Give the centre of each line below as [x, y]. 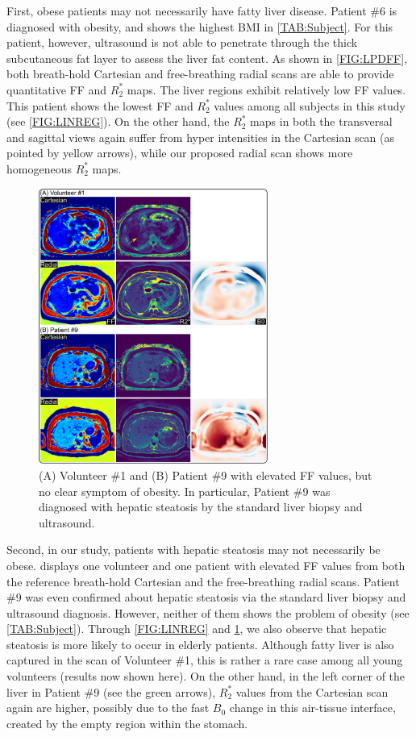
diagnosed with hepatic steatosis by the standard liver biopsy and [201, 507]
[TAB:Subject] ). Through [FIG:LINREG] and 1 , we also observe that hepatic [197, 629]
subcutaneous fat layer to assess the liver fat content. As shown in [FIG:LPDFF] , [207, 58]
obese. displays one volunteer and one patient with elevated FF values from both [206, 565]
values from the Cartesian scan [312, 691]
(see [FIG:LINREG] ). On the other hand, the [118, 121]
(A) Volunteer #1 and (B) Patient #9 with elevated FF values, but [206, 475]
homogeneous [39, 168]
